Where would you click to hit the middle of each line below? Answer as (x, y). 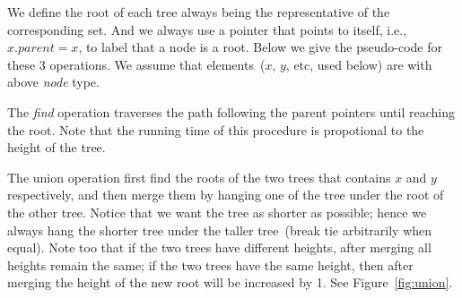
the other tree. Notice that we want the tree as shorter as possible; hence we (217, 212)
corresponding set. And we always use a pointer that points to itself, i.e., (207, 29)
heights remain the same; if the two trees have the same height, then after (210, 264)
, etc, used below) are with (359, 64)
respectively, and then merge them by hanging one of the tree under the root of (226, 195)
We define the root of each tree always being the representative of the (199, 12)
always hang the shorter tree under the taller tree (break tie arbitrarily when (220, 230)
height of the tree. (57, 147)
